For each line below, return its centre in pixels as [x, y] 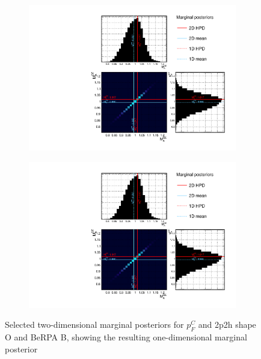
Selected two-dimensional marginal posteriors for [94, 324]
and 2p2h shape [227, 324]
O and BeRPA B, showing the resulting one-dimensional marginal [126, 337]
